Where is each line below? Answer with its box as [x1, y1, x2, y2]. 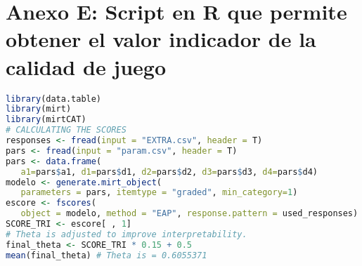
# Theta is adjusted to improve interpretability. [6, 229, 247, 239]
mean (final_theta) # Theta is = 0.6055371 [6, 250, 207, 260]
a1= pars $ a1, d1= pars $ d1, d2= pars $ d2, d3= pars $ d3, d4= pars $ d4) [20, 166, 318, 177]
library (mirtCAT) [6, 114, 86, 125]
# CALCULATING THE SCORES [6, 125, 127, 135]
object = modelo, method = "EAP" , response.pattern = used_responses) [20, 208, 358, 219]
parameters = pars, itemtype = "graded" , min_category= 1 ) [20, 187, 298, 198]
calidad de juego [6, 52, 167, 81]
